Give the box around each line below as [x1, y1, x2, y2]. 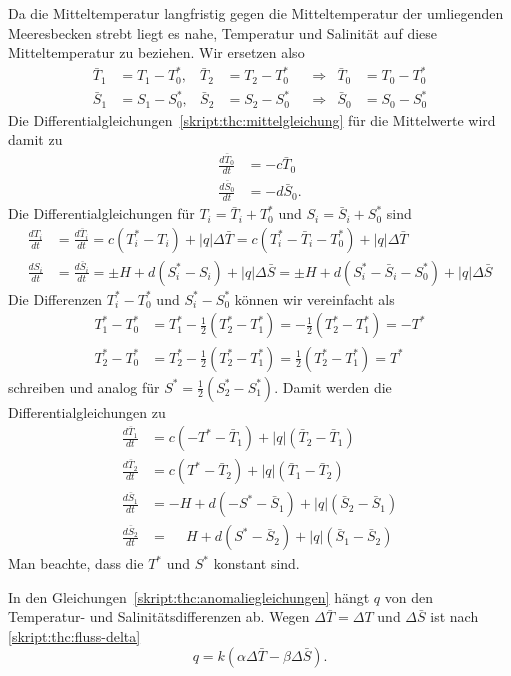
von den [384, 586, 433, 607]
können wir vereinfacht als [234, 288, 395, 309]
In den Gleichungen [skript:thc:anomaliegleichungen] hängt [8, 586, 370, 607]
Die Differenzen [8, 288, 103, 309]
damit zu [8, 129, 63, 150]
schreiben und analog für [8, 376, 160, 397]
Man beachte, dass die [8, 553, 144, 574]
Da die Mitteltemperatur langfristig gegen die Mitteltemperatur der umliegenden [8, 3, 504, 23]
